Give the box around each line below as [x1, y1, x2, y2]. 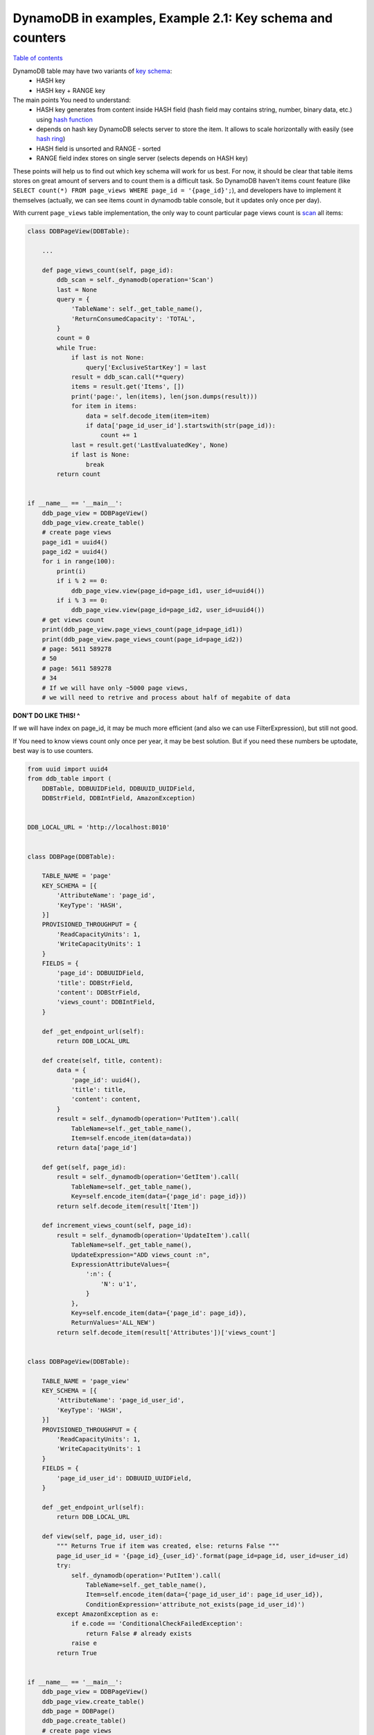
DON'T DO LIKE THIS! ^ [12, 711, 80, 720]
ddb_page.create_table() [42, 1717, 127, 1725]
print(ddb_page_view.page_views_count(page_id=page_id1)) [42, 625, 243, 634]
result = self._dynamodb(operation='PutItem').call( [56, 1115, 240, 1123]
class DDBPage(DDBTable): [27, 852, 116, 861]
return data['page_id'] [56, 1144, 138, 1152]
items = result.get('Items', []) [71, 382, 185, 391]
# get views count [42, 616, 105, 624]
